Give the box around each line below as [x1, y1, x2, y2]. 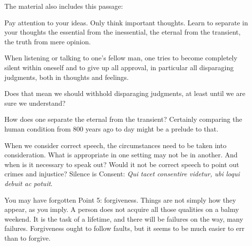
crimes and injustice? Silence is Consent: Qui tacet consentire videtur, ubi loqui [4, 169, 240, 179]
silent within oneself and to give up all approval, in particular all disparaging [4, 62, 234, 72]
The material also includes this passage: [4, 1, 123, 11]
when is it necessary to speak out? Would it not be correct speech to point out [4, 159, 239, 169]
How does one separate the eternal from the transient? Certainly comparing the [4, 114, 242, 124]
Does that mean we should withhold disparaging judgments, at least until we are [4, 88, 246, 98]
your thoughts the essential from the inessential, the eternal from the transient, [4, 27, 241, 37]
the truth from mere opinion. [4, 36, 91, 46]
